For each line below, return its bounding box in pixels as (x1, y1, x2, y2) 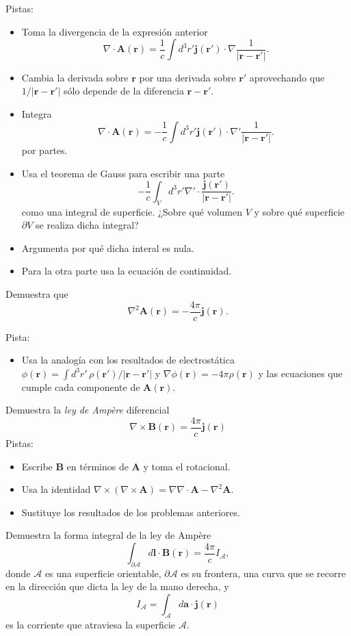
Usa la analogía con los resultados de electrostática (21, 353, 235, 367)
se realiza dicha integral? (36, 218, 139, 232)
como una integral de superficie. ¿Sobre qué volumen (21, 204, 242, 218)
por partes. (21, 143, 68, 157)
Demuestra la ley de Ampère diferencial (5, 403, 170, 417)
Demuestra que (5, 286, 68, 301)
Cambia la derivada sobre (21, 70, 129, 84)
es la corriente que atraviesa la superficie (5, 617, 176, 631)
